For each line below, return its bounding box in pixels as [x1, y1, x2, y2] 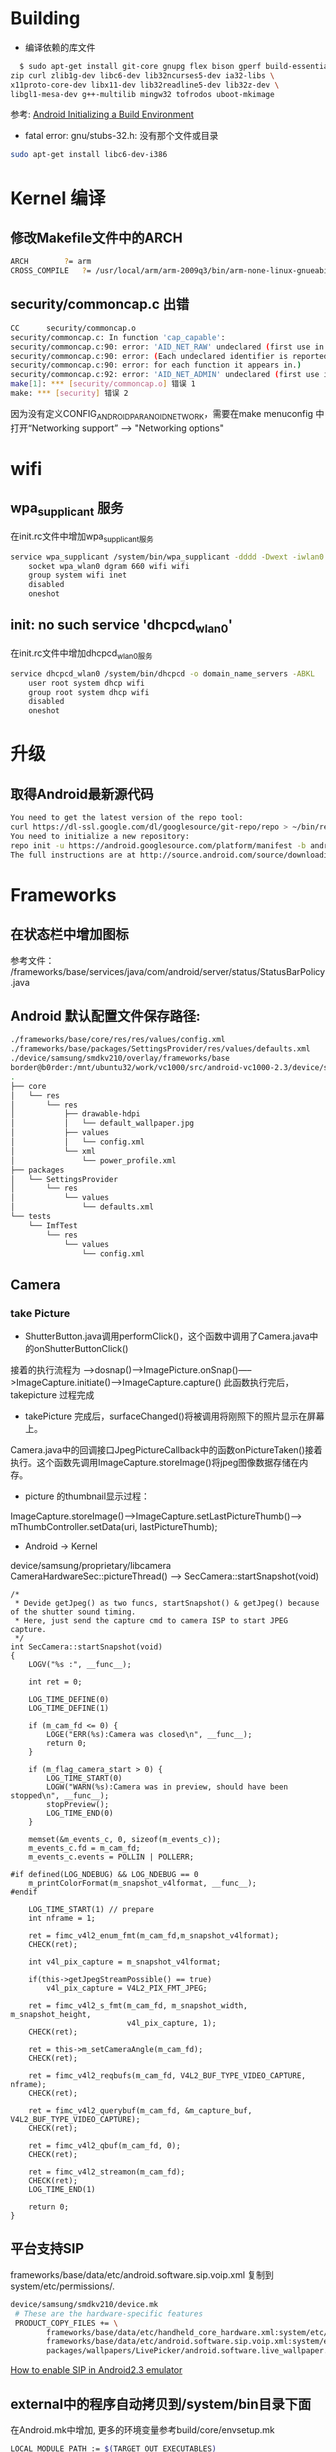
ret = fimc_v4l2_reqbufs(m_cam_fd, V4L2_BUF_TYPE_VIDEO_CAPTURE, [28, 2071, 307, 2081]
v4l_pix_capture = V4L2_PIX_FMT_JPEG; [46, 1983, 208, 1994]
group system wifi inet [28, 570, 128, 581]
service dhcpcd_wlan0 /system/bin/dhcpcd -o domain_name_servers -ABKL [10, 668, 315, 679]
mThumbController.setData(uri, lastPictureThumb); [10, 1521, 218, 1533]
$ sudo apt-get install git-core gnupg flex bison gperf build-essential [19, 61, 333, 71]
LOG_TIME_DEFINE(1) [28, 1703, 110, 1714]
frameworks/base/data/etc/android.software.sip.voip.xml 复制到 [10, 2268, 275, 2281]
